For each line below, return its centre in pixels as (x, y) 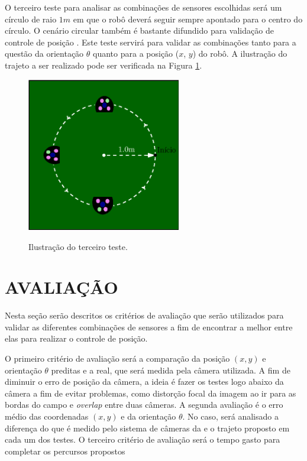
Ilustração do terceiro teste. (78, 246)
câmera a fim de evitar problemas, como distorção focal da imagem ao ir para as (151, 393)
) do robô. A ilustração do (240, 53)
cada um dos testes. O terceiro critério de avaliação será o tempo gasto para (143, 439)
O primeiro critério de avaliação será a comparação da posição (117, 358)
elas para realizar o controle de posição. (76, 338)
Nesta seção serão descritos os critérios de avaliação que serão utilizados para (144, 315)
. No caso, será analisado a (230, 416)
